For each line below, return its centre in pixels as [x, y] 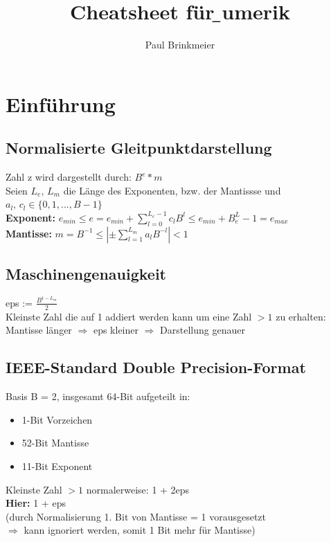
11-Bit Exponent [57, 466]
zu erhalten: [301, 316]
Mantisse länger [39, 330]
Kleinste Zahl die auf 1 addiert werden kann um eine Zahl [129, 316]
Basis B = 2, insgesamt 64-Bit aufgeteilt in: [98, 396]
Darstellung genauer [203, 330]
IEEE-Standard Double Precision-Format [156, 367]
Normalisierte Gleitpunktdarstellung [139, 148]
